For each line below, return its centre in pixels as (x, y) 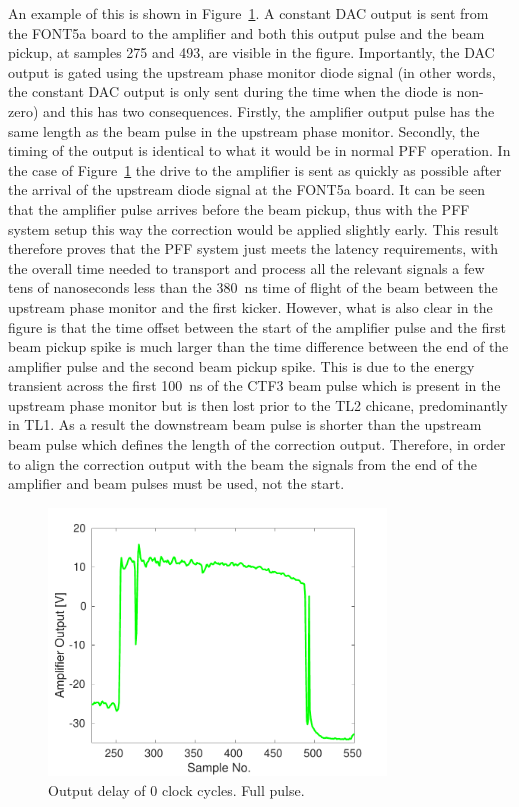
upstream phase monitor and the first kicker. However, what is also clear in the (250, 306)
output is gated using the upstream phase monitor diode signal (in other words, (252, 71)
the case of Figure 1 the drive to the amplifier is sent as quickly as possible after (255, 169)
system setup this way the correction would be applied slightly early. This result (253, 228)
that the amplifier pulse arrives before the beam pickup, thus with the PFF (239, 208)
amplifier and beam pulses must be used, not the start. (176, 483)
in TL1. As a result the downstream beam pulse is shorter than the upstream (245, 424)
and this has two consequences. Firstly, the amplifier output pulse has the (269, 110)
